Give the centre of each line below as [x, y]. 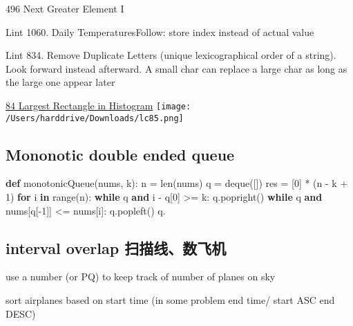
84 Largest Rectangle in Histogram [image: [98, 105]
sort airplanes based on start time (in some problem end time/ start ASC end [170, 300]
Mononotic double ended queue [120, 154]
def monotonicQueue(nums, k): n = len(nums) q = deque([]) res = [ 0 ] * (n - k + [177, 183]
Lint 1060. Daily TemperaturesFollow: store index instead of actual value [160, 31]
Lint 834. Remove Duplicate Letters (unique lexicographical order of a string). [171, 55]
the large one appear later [60, 82]
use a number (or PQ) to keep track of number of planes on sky [141, 277]
